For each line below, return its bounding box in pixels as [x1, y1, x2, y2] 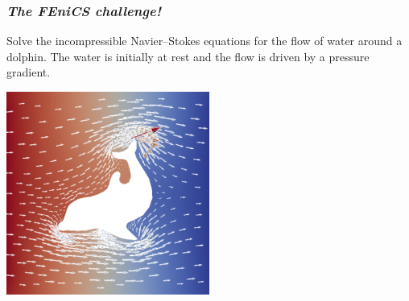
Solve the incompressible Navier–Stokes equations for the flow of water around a [6, 32, 403, 49]
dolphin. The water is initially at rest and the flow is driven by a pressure [6, 47, 370, 64]
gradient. [6, 64, 51, 80]
